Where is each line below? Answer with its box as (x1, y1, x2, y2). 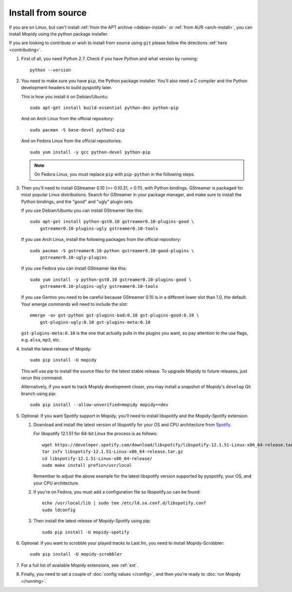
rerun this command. (21, 375, 63, 381)
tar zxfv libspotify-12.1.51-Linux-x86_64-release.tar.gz (42, 449, 183, 455)
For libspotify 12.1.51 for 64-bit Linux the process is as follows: (33, 431, 158, 437)
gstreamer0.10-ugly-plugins (39, 255, 107, 260)
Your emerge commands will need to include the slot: (21, 301, 128, 307)
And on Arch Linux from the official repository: (21, 116, 114, 122)
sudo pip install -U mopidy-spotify (42, 529, 129, 535)
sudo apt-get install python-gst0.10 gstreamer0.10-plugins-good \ (30, 219, 194, 224)
